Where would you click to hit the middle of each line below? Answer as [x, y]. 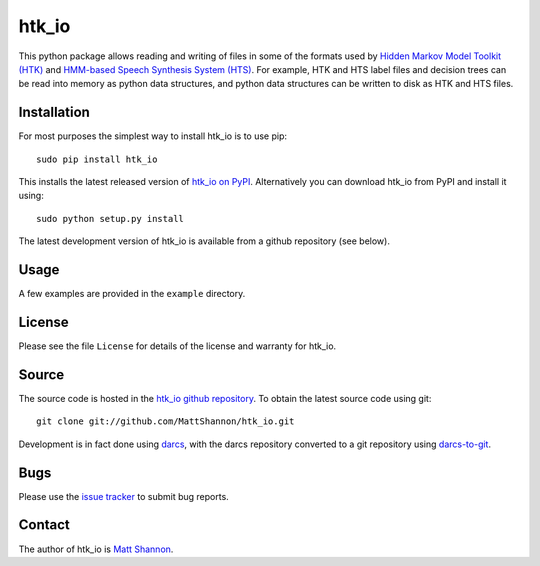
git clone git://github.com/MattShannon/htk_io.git [165, 421]
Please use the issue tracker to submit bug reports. [123, 496]
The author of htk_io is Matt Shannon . [96, 549]
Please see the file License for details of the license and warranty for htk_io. [177, 346]
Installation [54, 112]
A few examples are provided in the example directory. [132, 294]
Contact [44, 525]
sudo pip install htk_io [97, 159]
